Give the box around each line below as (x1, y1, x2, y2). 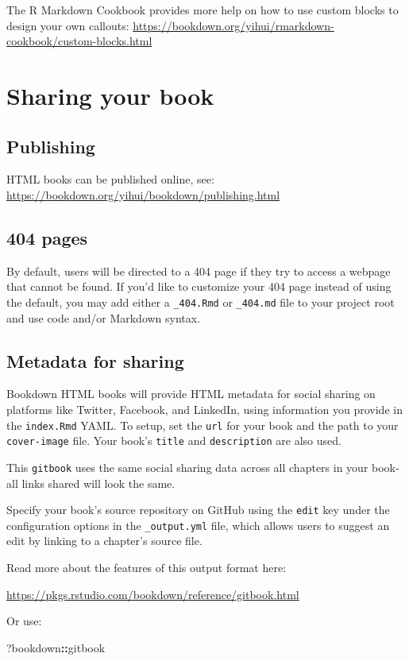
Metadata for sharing (6, 348, 184, 373)
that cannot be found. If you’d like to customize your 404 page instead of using (6, 278, 392, 295)
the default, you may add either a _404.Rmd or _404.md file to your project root (6, 293, 395, 310)
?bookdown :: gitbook (6, 639, 106, 655)
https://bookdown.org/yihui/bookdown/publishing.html (6, 186, 280, 203)
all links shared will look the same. (6, 474, 176, 491)
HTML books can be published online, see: (6, 171, 214, 187)
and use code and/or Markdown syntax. (6, 309, 201, 326)
